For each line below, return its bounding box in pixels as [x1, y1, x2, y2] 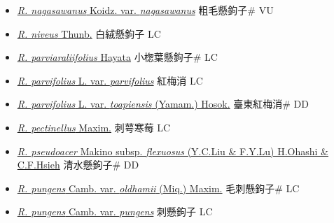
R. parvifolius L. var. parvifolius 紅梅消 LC [17, 73, 203, 87]
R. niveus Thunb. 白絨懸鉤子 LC [17, 26, 161, 41]
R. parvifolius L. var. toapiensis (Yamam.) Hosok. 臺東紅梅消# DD [17, 96, 309, 111]
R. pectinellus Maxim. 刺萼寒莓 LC [17, 120, 171, 134]
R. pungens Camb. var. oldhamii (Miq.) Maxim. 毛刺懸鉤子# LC [17, 180, 300, 195]
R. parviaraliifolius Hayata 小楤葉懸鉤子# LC [17, 50, 218, 64]
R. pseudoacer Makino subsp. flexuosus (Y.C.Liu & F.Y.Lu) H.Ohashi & [17, 143, 328, 158]
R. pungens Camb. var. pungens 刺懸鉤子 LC [17, 204, 213, 219]
